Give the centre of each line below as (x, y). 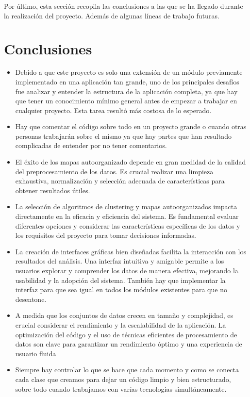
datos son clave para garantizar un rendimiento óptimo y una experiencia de (129, 344)
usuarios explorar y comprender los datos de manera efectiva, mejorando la (127, 270)
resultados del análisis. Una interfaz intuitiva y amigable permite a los (120, 261)
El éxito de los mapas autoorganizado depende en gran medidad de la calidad (131, 162)
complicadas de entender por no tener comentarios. (91, 145)
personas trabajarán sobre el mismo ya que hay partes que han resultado (123, 136)
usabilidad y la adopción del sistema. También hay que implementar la (120, 280)
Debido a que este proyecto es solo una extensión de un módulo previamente (129, 72)
